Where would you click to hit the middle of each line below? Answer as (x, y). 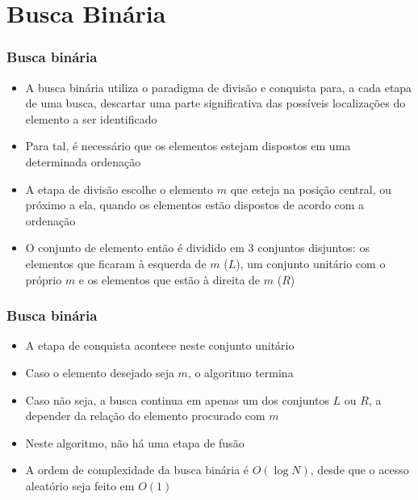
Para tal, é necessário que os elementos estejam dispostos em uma (188, 146)
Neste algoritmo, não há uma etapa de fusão (135, 442)
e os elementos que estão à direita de (169, 279)
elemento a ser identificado (91, 118)
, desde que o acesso (359, 470)
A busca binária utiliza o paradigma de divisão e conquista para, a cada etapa (219, 87)
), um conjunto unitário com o (311, 263)
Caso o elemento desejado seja (100, 372)
